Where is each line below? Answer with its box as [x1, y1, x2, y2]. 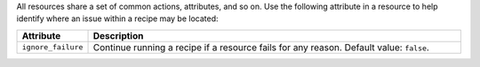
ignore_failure [21, 42, 84, 52]
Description [92, 29, 144, 41]
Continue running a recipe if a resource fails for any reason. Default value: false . [92, 41, 430, 53]
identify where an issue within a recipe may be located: [16, 13, 219, 24]
